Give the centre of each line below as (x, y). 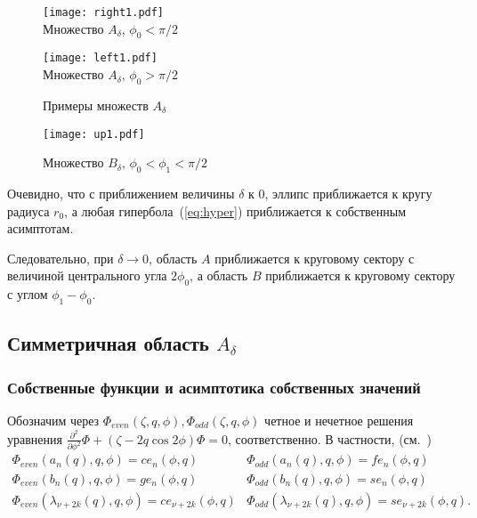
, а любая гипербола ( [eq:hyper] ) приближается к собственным (235, 210)
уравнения (35, 438)
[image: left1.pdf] (100, 58)
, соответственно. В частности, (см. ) (330, 438)
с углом (28, 294)
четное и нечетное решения (339, 420)
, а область (219, 275)
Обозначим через (53, 420)
